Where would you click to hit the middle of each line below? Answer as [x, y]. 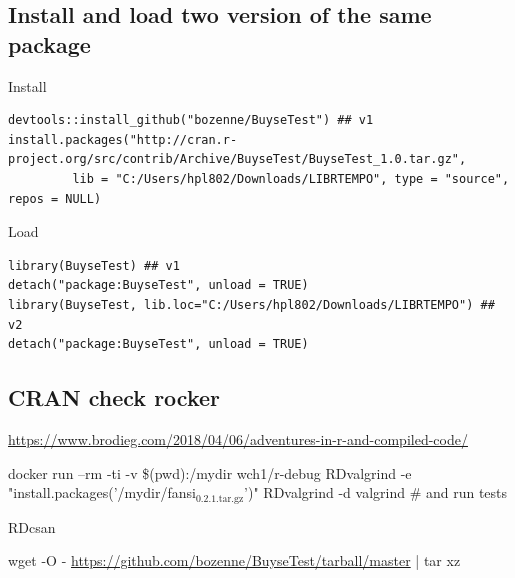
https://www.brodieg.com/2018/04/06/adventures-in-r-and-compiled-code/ [238, 438]
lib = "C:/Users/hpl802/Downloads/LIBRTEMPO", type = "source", [291, 178]
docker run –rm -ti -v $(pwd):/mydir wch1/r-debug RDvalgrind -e [210, 472]
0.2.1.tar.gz [219, 498]
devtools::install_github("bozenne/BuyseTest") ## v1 [191, 120]
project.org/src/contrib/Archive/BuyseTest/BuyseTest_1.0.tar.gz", [237, 159]
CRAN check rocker [114, 397]
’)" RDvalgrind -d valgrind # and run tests [376, 492]
